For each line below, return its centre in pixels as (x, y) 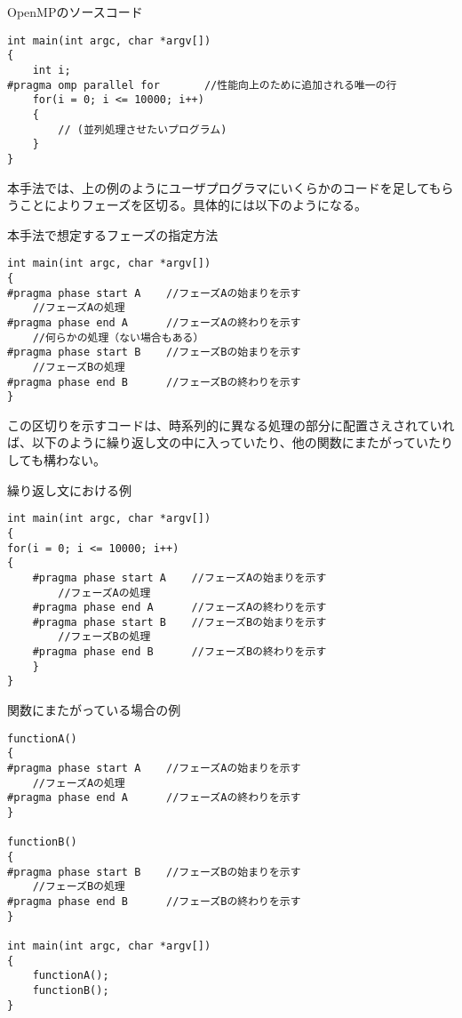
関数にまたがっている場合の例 (94, 710)
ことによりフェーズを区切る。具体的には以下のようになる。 (193, 205)
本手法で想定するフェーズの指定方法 (113, 234)
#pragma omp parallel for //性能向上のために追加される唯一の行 (202, 85)
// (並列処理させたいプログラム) (143, 129)
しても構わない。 (56, 460)
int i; (52, 70)
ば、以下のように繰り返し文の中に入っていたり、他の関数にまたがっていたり (231, 442)
